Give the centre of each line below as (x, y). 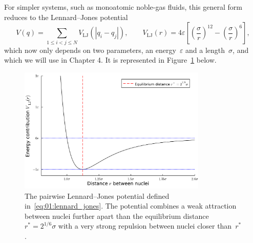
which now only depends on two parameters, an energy (90, 50)
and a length (205, 50)
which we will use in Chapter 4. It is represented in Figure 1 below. (110, 60)
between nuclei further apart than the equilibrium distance (117, 216)
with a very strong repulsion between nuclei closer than (145, 226)
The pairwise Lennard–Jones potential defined (97, 195)
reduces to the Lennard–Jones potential (66, 17)
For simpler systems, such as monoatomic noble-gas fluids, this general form (123, 7)
